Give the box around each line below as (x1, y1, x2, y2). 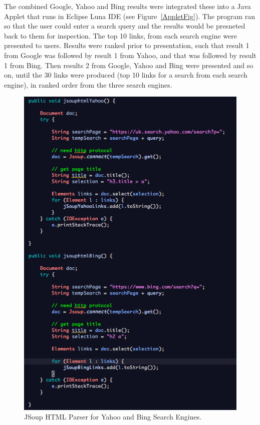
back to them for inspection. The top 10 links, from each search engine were (4, 30, 237, 41)
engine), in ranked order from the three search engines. (4, 79, 172, 90)
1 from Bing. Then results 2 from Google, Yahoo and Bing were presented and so (4, 60, 253, 70)
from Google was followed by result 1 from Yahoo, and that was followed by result (4, 50, 256, 60)
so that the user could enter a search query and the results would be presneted (4, 21, 245, 31)
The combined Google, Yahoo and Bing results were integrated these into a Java (4, 1, 251, 11)
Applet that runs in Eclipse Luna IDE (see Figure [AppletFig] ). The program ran (4, 11, 255, 21)
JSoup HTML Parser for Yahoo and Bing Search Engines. (24, 411, 202, 422)
